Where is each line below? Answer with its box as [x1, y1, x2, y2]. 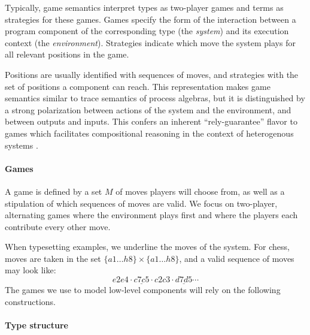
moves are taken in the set [5, 252, 101, 264]
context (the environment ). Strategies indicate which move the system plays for [5, 36, 296, 49]
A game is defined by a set [5, 185, 102, 197]
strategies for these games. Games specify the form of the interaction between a [5, 13, 296, 25]
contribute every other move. [5, 220, 111, 233]
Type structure [5, 319, 68, 331]
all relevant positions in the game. [5, 48, 129, 61]
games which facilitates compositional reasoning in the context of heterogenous [5, 126, 294, 139]
